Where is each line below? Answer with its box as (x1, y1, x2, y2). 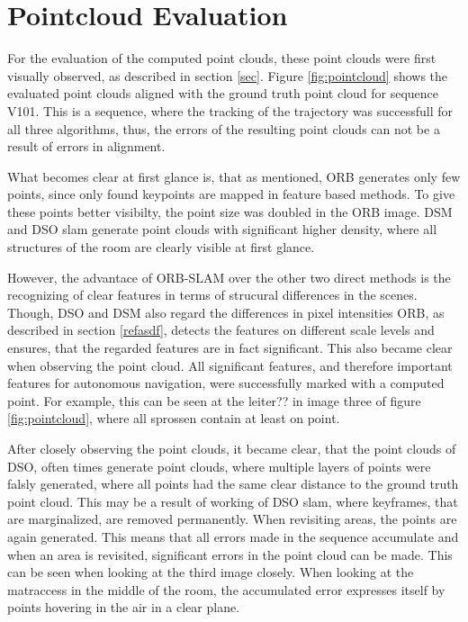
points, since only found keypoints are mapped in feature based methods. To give (7, 185, 455, 203)
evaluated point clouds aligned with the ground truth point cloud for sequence (7, 84, 439, 103)
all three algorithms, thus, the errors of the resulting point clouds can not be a (7, 119, 440, 138)
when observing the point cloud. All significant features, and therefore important (7, 356, 453, 374)
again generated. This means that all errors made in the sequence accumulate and (7, 527, 459, 545)
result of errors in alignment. (7, 137, 166, 156)
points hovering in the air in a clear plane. (7, 598, 240, 617)
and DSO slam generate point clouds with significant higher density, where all (7, 220, 437, 239)
